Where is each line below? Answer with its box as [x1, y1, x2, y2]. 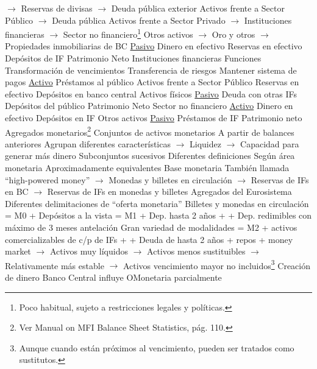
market [5, 245, 31, 258]
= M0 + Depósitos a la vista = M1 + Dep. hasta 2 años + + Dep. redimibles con [5, 209, 312, 222]
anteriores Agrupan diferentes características [5, 137, 171, 150]
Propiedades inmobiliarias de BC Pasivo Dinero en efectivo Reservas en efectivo [5, 40, 302, 52]
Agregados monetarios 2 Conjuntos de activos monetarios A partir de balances [5, 124, 294, 138]
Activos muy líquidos [49, 245, 128, 258]
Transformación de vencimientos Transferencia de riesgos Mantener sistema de [5, 63, 297, 76]
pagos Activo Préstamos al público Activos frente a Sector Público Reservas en [5, 76, 299, 88]
